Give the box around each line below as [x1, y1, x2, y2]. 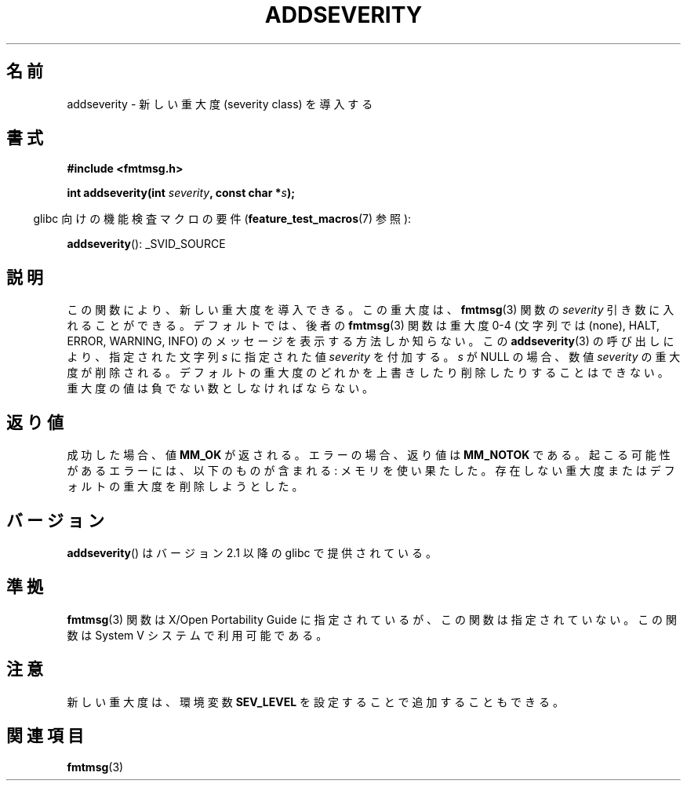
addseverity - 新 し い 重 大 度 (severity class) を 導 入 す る [67, 97, 373, 111]
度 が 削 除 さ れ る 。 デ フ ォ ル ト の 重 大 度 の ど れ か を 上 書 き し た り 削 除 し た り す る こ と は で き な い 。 [67, 366, 669, 380]
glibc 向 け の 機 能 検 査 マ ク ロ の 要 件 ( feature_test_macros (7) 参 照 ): [33, 212, 412, 226]
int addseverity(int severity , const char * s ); [67, 186, 295, 200]
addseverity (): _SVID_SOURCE [67, 237, 226, 251]
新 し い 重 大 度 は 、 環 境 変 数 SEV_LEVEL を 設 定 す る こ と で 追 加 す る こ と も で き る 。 [67, 694, 564, 709]
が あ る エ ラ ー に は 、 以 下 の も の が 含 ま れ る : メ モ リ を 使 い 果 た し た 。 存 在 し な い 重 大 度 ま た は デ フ [67, 464, 675, 478]
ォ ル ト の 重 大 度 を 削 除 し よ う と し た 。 [67, 479, 304, 494]
